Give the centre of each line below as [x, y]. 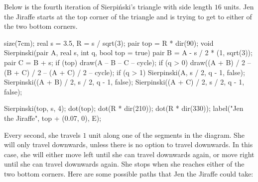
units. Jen [239, 6]
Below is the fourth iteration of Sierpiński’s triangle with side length [108, 6]
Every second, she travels [42, 135]
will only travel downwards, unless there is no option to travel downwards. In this [129, 144]
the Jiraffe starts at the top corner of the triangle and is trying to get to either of [128, 16]
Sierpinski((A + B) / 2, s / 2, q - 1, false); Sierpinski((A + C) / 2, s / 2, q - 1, [124, 82]
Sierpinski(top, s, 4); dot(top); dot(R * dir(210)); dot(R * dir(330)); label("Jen [124, 108]
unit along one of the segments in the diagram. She [167, 135]
